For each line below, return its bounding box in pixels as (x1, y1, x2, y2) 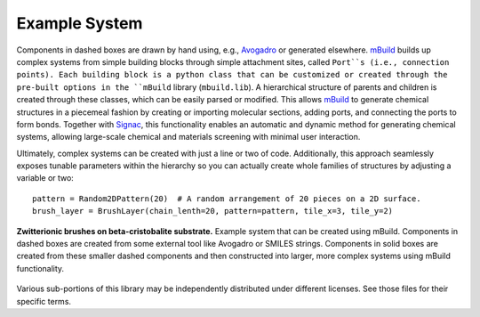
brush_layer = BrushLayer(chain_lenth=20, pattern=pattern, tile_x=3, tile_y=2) (32, 206, 394, 216)
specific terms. (16, 296, 71, 306)
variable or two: (16, 173, 75, 183)
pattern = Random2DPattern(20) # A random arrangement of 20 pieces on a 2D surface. (32, 193, 421, 204)
